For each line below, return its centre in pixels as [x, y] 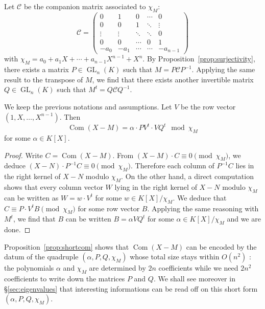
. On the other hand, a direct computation [187, 176]
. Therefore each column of [173, 165]
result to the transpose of [44, 79]
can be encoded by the [221, 246]
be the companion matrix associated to [85, 6]
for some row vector [109, 208]
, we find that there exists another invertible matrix [173, 79]
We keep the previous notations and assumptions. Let [88, 107]
